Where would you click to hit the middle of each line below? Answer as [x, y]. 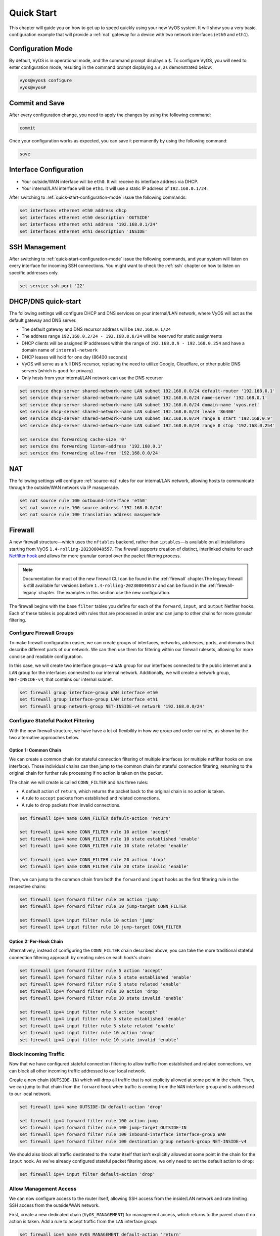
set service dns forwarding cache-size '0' [73, 439]
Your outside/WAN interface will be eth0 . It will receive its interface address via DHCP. [110, 181]
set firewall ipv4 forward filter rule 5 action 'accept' [91, 971]
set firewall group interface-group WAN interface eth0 [89, 693]
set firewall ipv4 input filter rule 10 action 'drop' [87, 1033]
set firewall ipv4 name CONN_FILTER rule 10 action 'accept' [95, 832]
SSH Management [38, 247]
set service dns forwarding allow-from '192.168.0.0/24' [90, 453]
